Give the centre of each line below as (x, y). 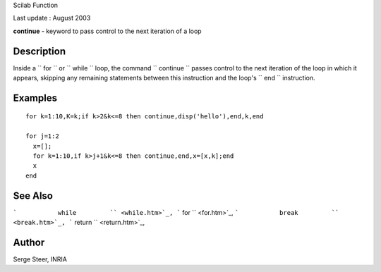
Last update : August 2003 (52, 18)
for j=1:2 (42, 136)
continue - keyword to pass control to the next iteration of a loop (107, 31)
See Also (33, 196)
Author (29, 242)
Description (40, 51)
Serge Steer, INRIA (40, 259)
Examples (35, 98)
